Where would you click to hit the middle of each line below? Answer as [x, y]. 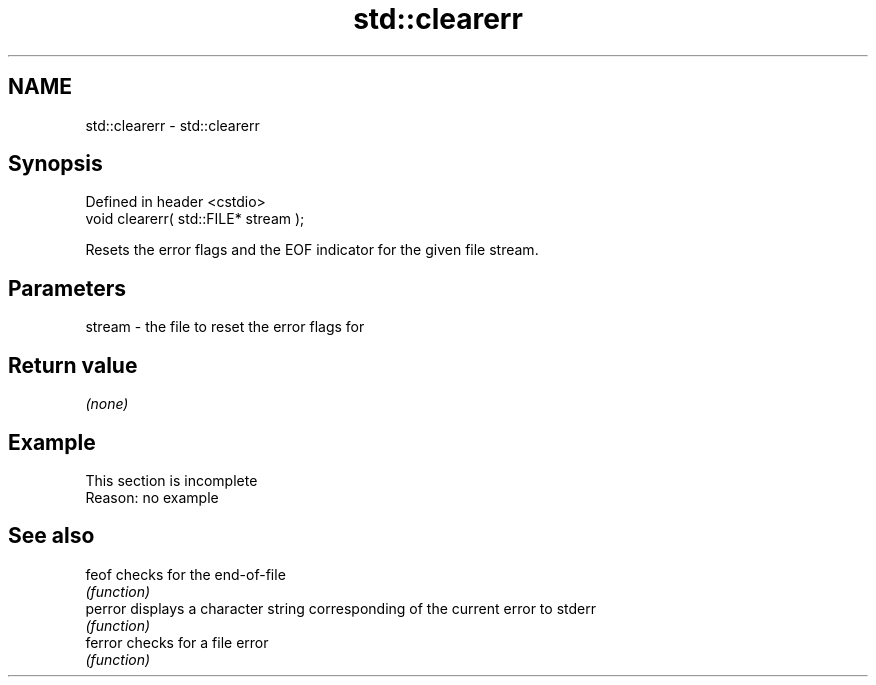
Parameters [67, 288]
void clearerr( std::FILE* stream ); [195, 219]
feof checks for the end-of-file [185, 574]
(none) [107, 404]
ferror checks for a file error [177, 642]
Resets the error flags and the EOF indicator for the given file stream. [312, 250]
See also [51, 536]
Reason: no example [152, 497]
